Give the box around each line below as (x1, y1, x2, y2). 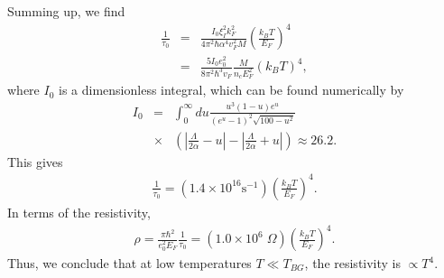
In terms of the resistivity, (7, 202, 151, 221)
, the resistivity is (304, 254, 402, 273)
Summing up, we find (7, 2, 125, 20)
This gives (7, 152, 63, 171)
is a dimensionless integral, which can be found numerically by (59, 80, 404, 99)
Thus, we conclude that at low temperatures (7, 254, 252, 273)
